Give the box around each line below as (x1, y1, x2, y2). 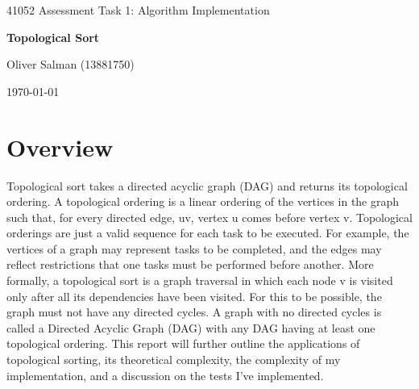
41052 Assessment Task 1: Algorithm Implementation (6, 2, 270, 18)
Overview (6, 130, 114, 163)
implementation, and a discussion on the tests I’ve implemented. (6, 366, 324, 383)
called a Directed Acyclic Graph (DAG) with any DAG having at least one (6, 319, 375, 336)
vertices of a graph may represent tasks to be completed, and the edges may (6, 240, 382, 257)
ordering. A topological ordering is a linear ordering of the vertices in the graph (6, 193, 400, 210)
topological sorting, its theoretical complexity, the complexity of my (6, 351, 341, 368)
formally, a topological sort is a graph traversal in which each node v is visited (6, 272, 393, 289)
